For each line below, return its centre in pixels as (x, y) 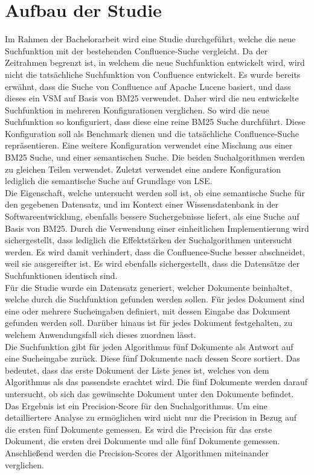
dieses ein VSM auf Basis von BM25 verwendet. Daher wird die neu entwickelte (152, 98)
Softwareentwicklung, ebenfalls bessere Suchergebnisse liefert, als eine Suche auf (152, 216)
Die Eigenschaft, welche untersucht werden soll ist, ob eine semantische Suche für (155, 192)
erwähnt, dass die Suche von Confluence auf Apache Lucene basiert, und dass (148, 86)
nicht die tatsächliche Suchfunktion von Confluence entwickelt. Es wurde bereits (153, 74)
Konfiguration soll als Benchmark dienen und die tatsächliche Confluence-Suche (152, 133)
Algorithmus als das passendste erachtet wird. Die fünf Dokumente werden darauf (156, 382)
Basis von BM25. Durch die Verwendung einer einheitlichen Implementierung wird (157, 228)
